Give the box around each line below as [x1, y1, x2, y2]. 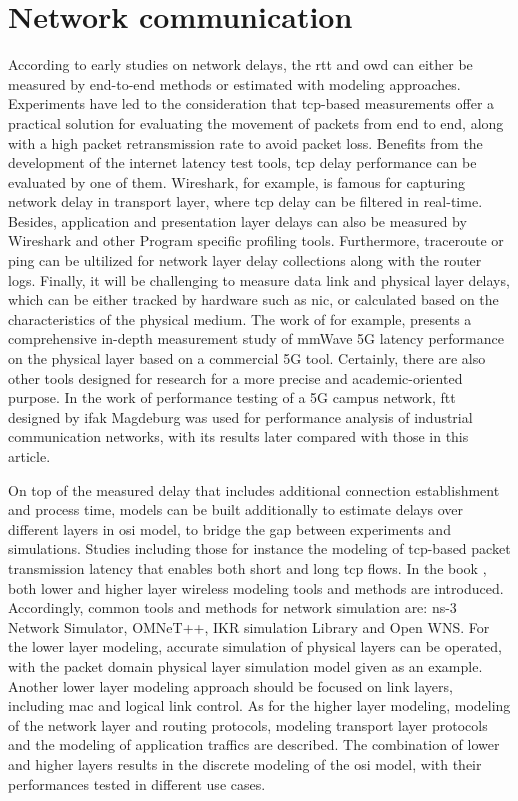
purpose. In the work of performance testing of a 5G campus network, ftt [8, 387, 456, 408]
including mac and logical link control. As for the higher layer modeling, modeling [8, 695, 511, 716]
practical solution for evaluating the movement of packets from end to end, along [8, 112, 504, 133]
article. [8, 446, 51, 466]
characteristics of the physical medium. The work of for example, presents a [8, 308, 472, 329]
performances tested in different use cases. [8, 773, 266, 794]
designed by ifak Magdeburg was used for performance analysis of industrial [8, 406, 473, 427]
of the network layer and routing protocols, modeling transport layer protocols [8, 714, 488, 735]
